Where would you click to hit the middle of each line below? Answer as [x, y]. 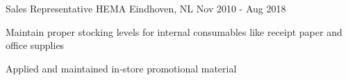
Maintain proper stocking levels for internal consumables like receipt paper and [174, 31]
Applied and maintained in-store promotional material [121, 68]
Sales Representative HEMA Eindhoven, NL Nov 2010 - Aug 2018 [146, 8]
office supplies [35, 45]
